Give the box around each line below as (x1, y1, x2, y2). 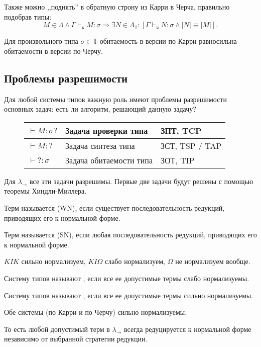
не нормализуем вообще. (175, 256, 250, 267)
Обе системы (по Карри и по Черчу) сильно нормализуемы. (4, 307, 187, 317)
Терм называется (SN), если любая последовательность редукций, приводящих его (4, 229, 257, 240)
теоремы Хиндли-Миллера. (4, 186, 87, 196)
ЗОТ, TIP (161, 154, 195, 166)
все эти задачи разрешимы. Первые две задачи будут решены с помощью (30, 176, 253, 186)
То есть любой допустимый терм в (4, 323, 110, 334)
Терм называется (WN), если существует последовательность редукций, (4, 202, 225, 213)
